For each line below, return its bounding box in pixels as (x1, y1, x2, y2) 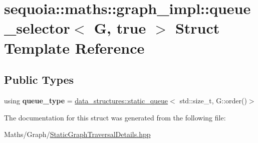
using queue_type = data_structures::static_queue (4, 95, 168, 105)
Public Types (4, 72, 74, 87)
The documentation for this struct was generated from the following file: (4, 112, 226, 122)
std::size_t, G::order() (179, 95, 247, 105)
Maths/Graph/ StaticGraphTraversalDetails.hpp (4, 129, 151, 139)
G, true (94, 18, 146, 38)
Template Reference (4, 37, 145, 58)
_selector (4, 18, 70, 38)
